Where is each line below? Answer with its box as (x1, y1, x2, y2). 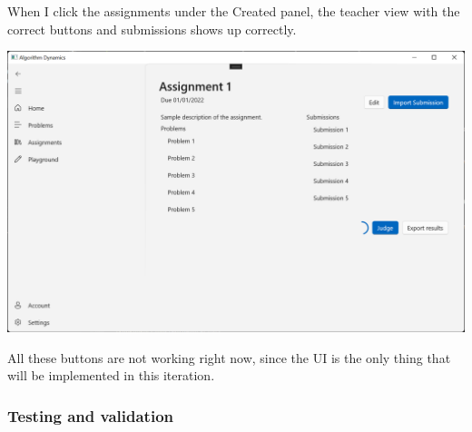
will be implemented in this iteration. (7, 366, 215, 385)
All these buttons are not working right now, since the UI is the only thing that (7, 348, 451, 367)
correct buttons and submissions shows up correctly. (7, 19, 297, 38)
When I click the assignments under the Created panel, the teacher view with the (7, 2, 460, 20)
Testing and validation (7, 404, 173, 427)
